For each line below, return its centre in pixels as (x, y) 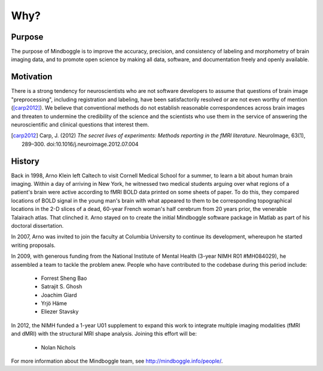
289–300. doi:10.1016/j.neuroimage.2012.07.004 (80, 144)
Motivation (32, 77)
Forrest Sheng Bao (64, 278)
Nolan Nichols (58, 347)
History (25, 161)
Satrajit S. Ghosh (62, 286)
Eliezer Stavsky (60, 312)
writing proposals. (33, 245)
